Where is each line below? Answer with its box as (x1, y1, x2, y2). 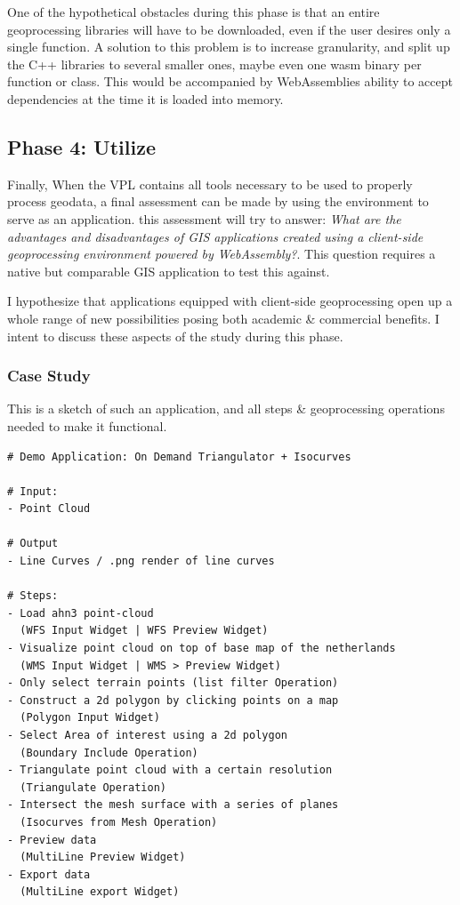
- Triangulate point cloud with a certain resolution (7, 764, 333, 777)
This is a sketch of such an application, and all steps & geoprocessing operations (7, 399, 445, 418)
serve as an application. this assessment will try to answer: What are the (7, 209, 401, 228)
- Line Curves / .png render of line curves (7, 555, 275, 568)
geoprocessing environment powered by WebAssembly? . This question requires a (7, 244, 436, 263)
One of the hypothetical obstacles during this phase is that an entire (7, 3, 380, 20)
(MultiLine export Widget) (20, 885, 180, 899)
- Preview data (7, 833, 97, 846)
